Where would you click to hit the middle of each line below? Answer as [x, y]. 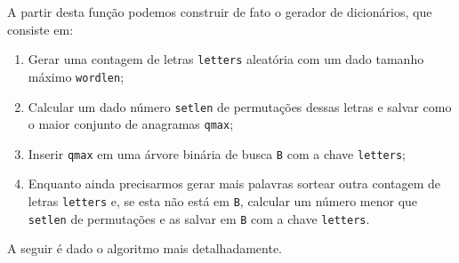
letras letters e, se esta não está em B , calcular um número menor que [223, 201]
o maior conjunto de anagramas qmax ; [131, 124]
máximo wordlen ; [76, 76]
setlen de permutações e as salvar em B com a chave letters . [199, 218]
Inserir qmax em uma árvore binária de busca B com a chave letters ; [217, 153]
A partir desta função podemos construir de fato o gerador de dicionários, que [220, 12]
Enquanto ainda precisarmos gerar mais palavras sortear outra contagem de [234, 183]
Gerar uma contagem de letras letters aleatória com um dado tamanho [226, 59]
